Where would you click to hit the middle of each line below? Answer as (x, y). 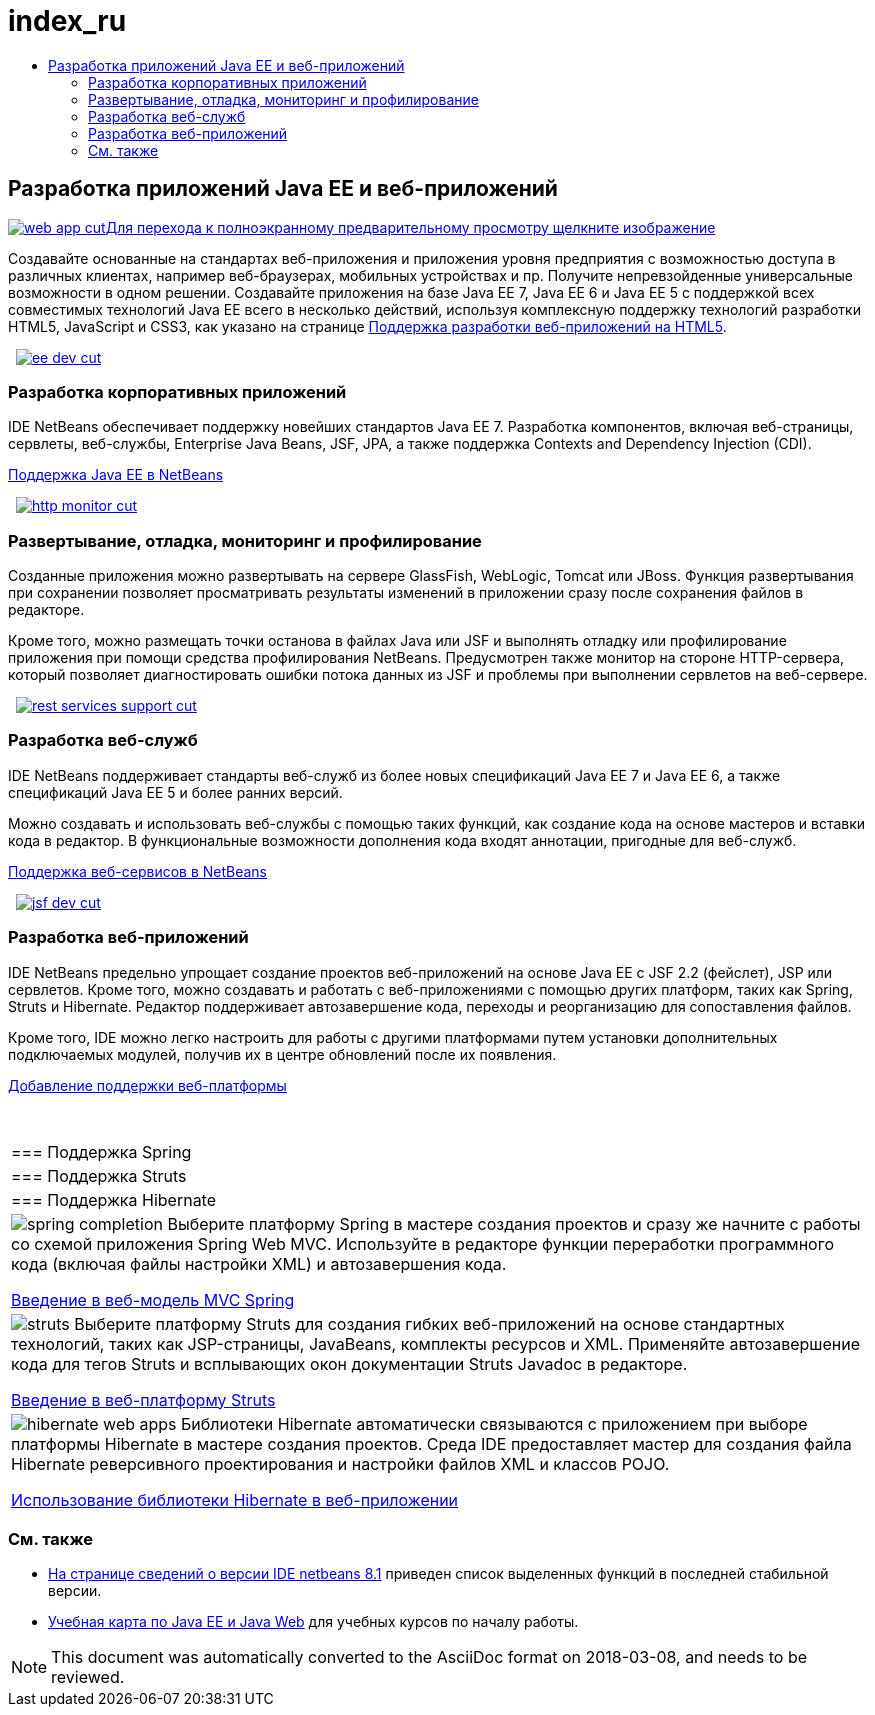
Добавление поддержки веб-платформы (147, 1085)
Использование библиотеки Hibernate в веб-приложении (235, 1499)
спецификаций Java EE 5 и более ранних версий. (175, 792)
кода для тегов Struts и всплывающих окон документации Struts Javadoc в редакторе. (349, 1363)
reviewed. (88, 1677)
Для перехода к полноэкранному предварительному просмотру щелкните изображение (410, 227)
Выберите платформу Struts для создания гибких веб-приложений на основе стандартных (429, 1323)
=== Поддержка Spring (101, 1151)
